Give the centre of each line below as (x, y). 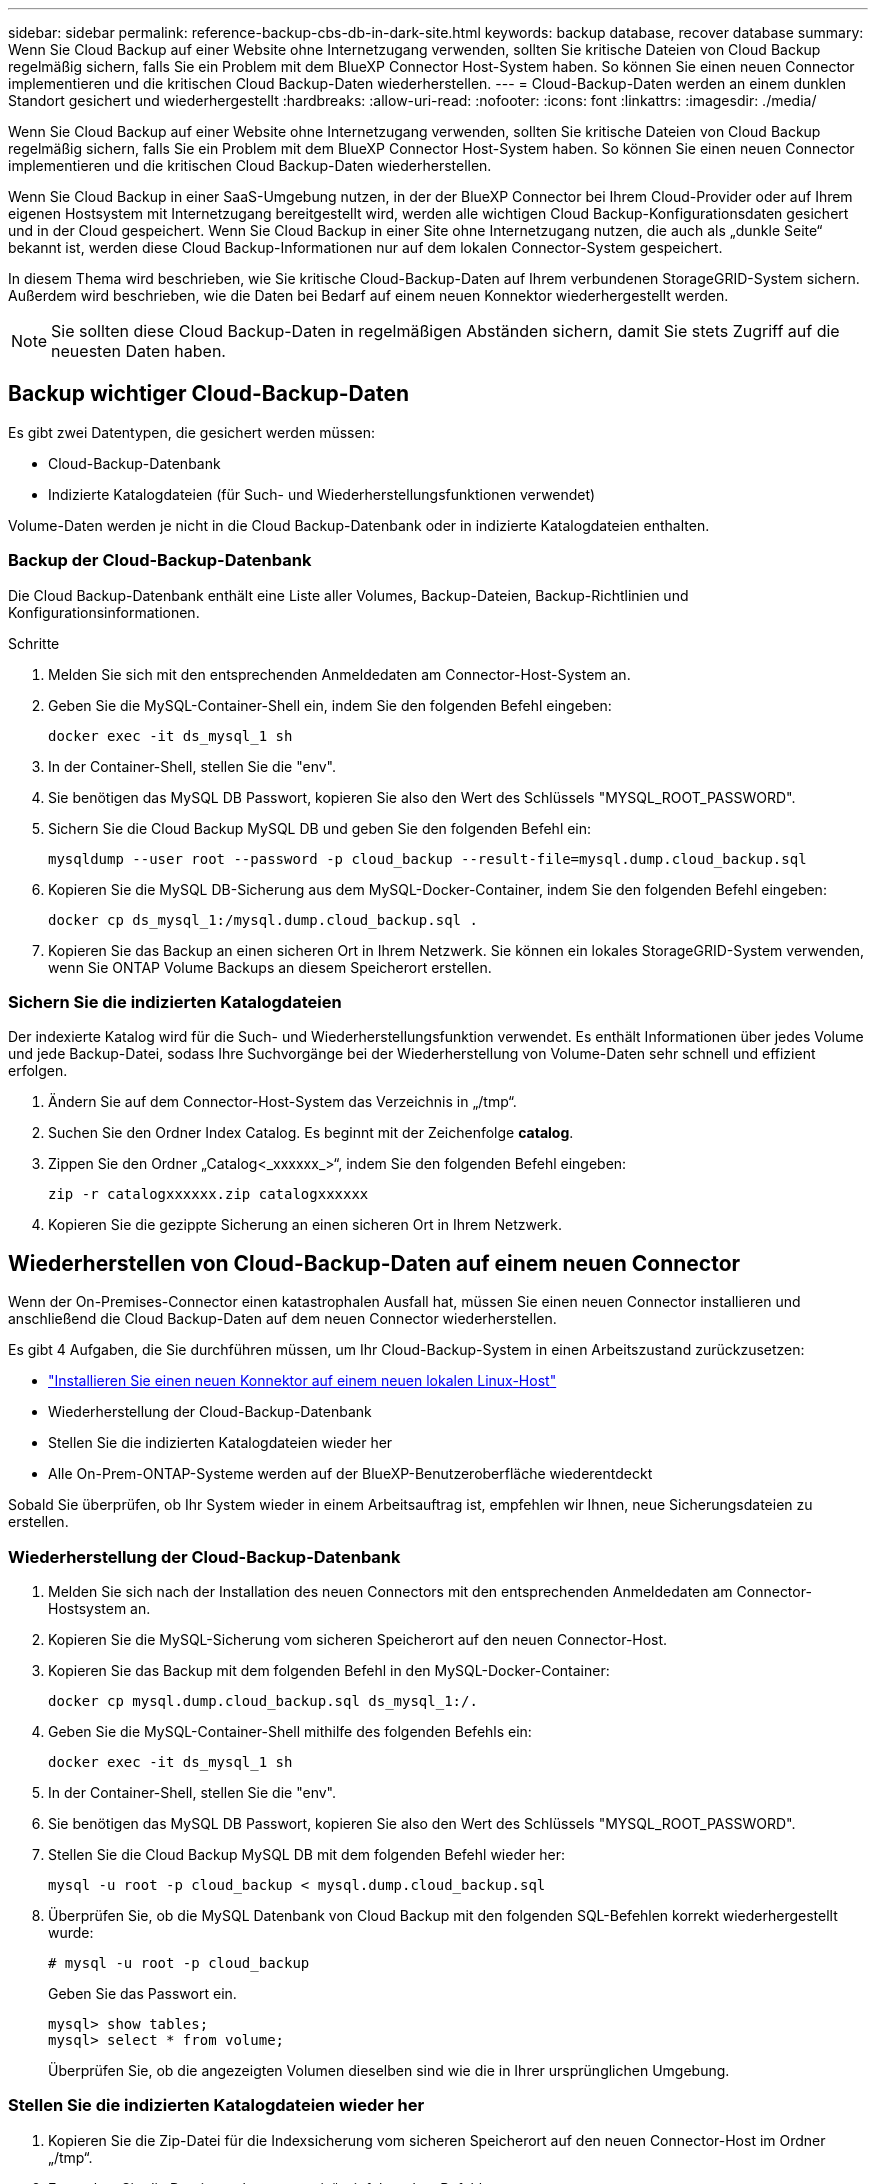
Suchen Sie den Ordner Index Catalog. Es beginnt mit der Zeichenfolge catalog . (311, 1133)
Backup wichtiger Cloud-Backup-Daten (208, 394)
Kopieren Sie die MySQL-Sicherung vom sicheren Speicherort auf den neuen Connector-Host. (358, 1639)
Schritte (34, 643)
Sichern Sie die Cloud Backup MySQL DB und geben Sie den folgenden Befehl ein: (320, 828)
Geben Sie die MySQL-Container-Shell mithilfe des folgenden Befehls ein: (290, 1731)
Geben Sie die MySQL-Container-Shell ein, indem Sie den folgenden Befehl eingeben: (330, 705)
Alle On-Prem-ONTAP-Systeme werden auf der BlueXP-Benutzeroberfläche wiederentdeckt (350, 1474)
